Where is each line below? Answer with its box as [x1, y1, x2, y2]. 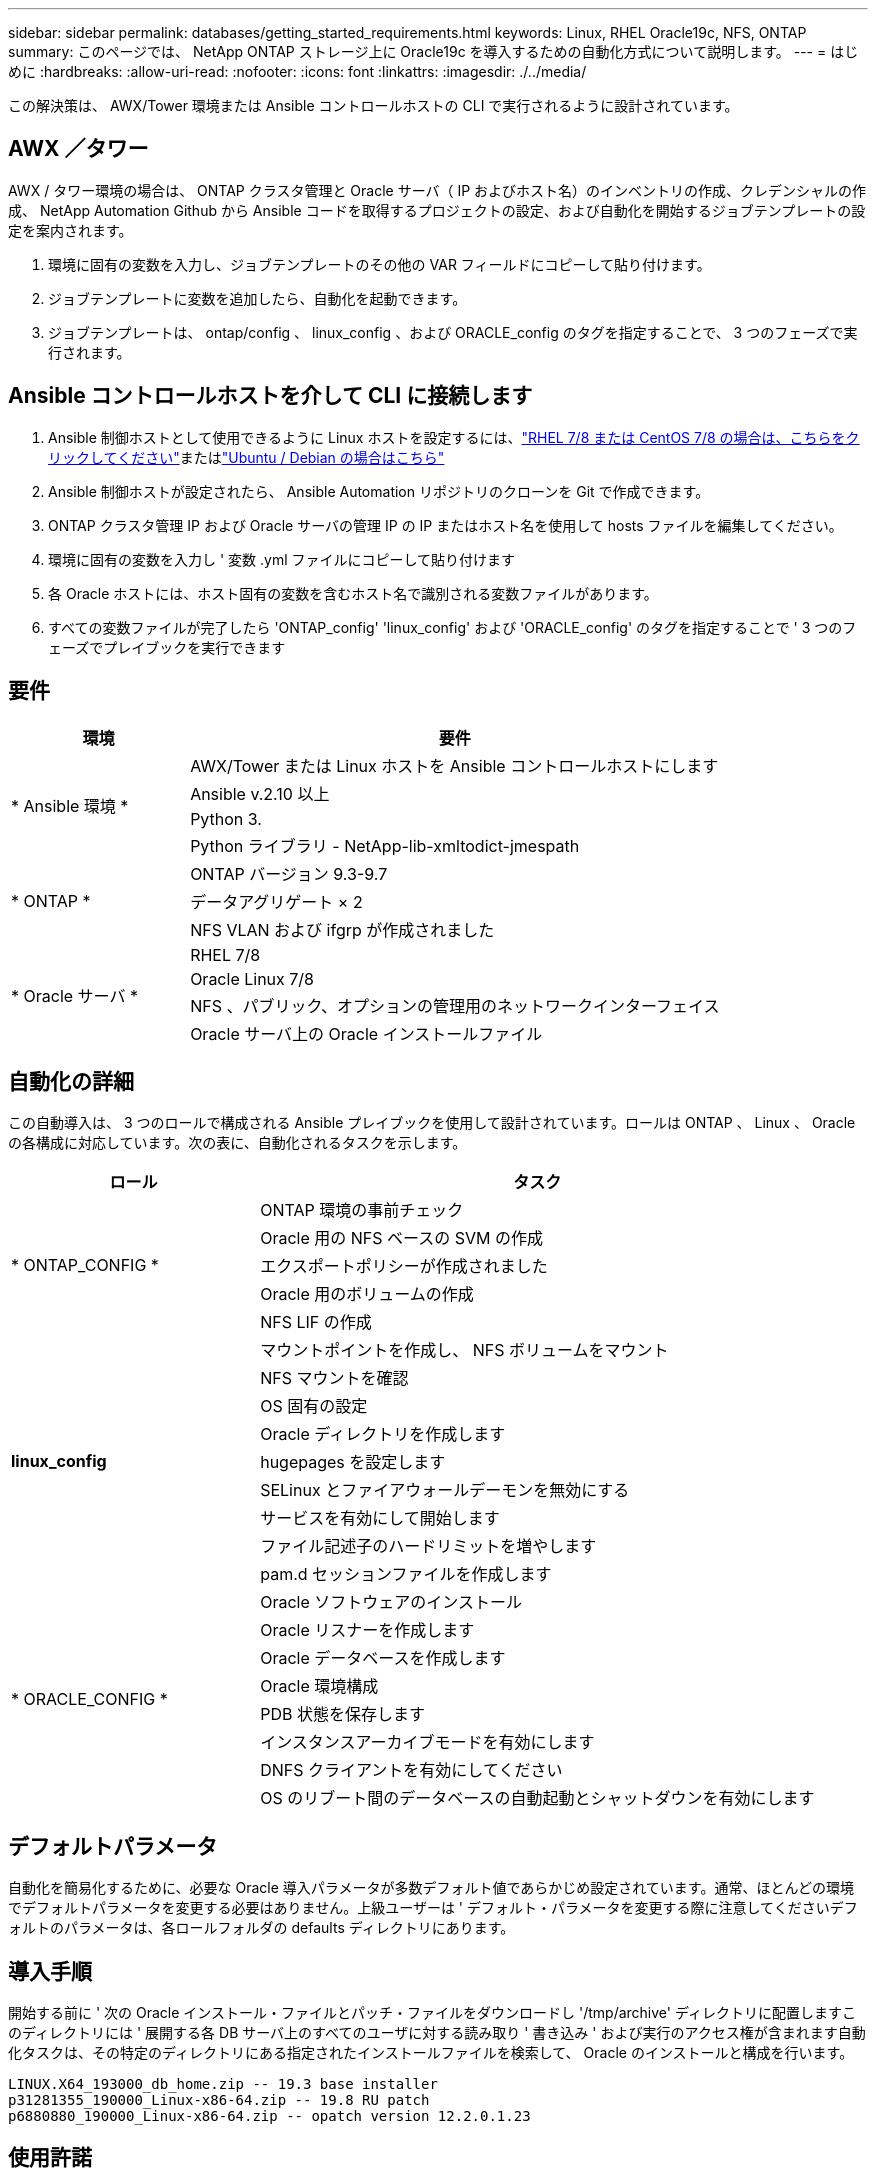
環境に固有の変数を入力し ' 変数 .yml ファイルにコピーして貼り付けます [48, 550, 516, 568]
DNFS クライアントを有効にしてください [260, 1760, 563, 1781]
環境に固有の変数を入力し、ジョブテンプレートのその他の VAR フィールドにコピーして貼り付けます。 [48, 255, 711, 273]
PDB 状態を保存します [260, 1704, 425, 1725]
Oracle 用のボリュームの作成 [260, 1284, 474, 1305]
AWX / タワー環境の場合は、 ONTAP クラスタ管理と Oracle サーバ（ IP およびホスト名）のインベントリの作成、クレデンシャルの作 [8, 181, 867, 199]
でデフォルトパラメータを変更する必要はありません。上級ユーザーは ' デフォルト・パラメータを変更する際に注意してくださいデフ [8, 1899, 858, 1917]
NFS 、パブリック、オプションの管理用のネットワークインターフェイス [190, 995, 720, 1016]
